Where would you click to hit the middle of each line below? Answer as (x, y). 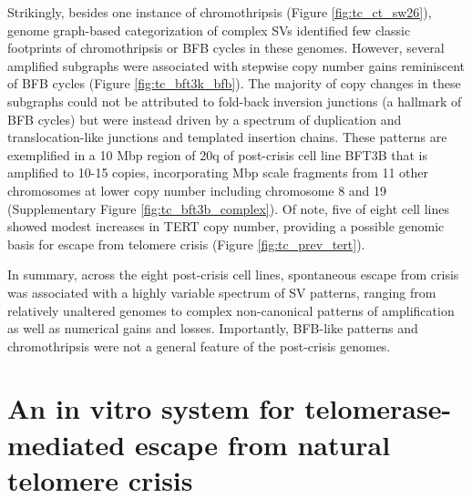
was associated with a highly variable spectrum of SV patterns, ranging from (222, 292)
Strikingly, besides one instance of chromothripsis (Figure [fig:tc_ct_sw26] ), (220, 12)
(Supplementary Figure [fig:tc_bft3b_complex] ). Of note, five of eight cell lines (228, 208)
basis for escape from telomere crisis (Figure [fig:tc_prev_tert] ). (186, 244)
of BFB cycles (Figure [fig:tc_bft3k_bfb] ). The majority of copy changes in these (234, 83)
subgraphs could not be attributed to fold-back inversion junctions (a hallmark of (235, 101)
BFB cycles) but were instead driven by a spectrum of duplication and (205, 119)
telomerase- (378, 408)
